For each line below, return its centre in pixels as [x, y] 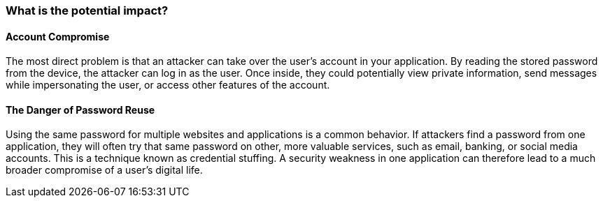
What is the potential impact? [87, 10]
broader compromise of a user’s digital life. [104, 170]
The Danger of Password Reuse [80, 110]
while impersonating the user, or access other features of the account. [168, 85]
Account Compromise [58, 36]
